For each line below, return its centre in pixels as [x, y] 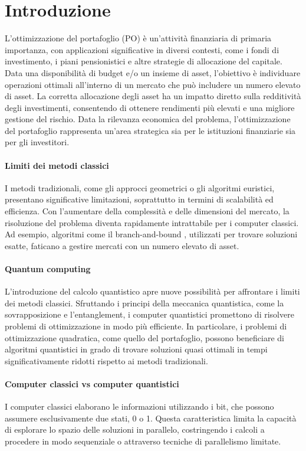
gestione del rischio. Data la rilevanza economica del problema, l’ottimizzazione [148, 119]
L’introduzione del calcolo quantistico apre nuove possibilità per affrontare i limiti [152, 291]
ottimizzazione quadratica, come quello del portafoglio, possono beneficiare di [144, 337]
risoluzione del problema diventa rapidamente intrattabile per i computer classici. [152, 222]
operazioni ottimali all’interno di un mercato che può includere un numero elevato [153, 84]
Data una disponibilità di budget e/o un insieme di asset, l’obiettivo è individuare [153, 72]
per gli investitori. [37, 142]
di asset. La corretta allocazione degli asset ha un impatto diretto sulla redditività [153, 96]
